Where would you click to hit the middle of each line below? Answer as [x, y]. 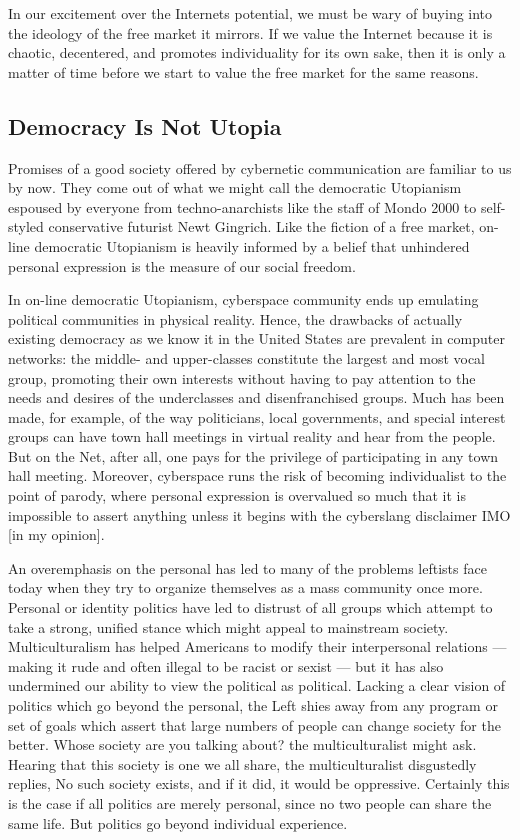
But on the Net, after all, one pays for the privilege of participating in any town [253, 455]
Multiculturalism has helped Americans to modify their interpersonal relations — [257, 646]
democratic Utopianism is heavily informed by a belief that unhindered [252, 245]
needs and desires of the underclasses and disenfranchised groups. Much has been [256, 397]
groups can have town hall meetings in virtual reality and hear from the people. [252, 436]
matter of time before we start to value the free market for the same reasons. [243, 71]
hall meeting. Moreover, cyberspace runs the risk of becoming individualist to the [257, 475]
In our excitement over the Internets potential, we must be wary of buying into [250, 13]
